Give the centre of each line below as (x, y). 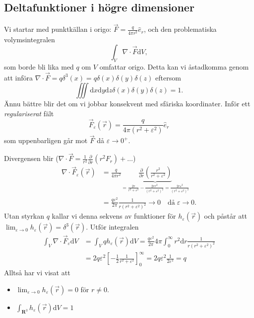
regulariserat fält (29, 113)
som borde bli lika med (39, 66)
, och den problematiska (180, 29)
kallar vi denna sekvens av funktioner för (114, 216)
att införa (19, 77)
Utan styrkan (24, 216)
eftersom (168, 77)
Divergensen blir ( (31, 158)
